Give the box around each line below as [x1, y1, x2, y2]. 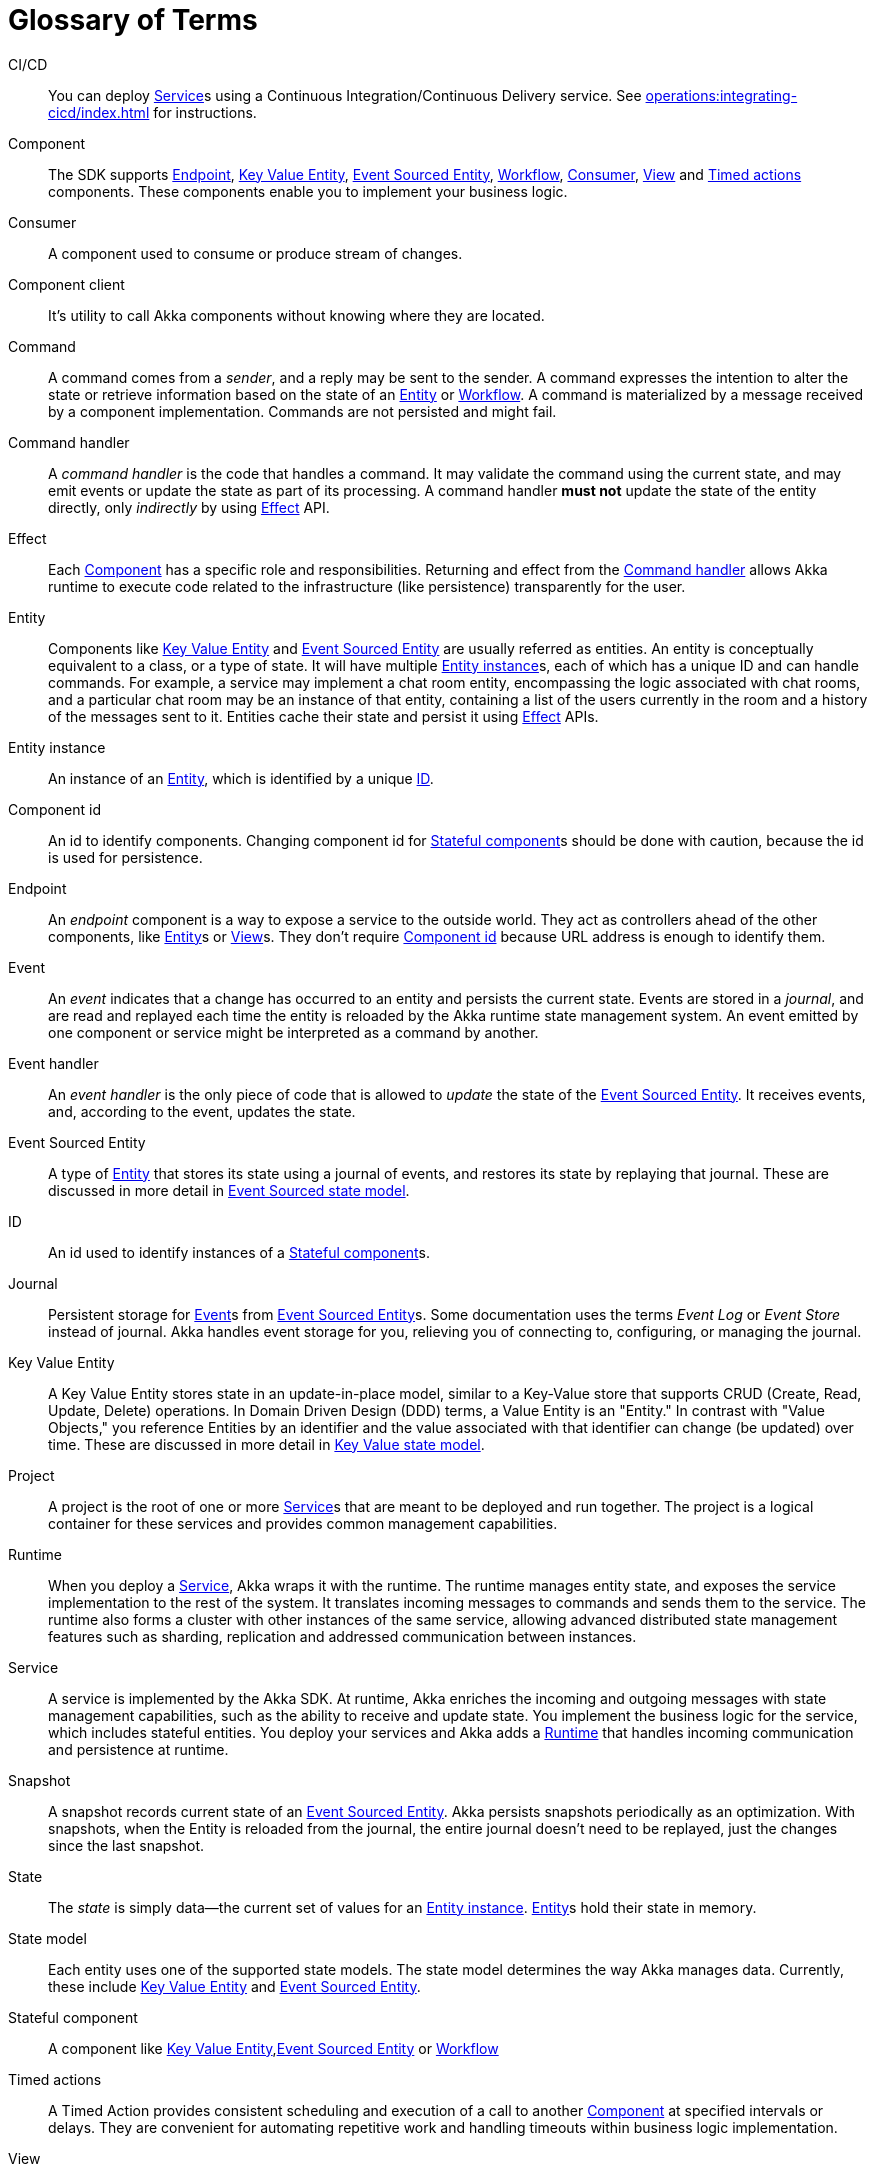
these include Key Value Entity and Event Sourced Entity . [48, 1977, 421, 1995]
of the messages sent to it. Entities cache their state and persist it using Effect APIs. [48, 707, 599, 725]
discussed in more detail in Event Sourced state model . [48, 1181, 410, 1199]
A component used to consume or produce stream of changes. [48, 244, 463, 262]
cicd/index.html [48, 103, 150, 121]
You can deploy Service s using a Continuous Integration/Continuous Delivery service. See [48, 86, 642, 104]
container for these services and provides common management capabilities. [48, 1514, 558, 1532]
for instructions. [153, 103, 257, 121]
